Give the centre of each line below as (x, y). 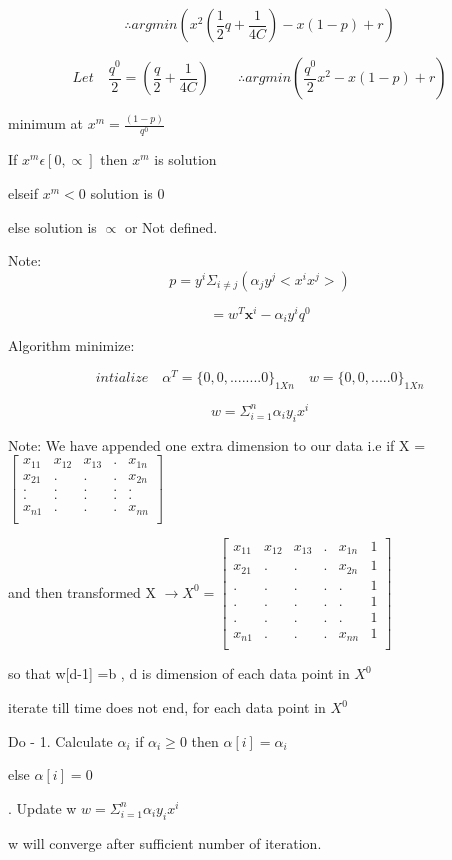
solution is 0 (127, 193)
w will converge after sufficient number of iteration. (165, 842)
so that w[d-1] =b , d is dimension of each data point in (179, 673)
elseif (23, 193)
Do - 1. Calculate (60, 740)
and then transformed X (82, 591)
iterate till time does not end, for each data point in (167, 707)
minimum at (46, 123)
